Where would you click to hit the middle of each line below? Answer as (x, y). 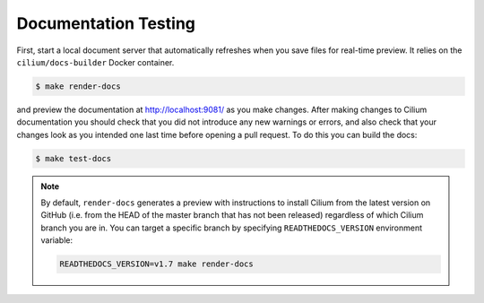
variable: (57, 240)
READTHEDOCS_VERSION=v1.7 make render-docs (157, 264)
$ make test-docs (73, 158)
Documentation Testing (106, 23)
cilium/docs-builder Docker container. (95, 62)
